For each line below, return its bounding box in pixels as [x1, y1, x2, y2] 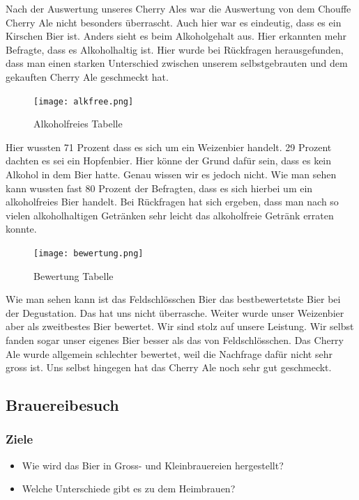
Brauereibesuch [6, 394, 119, 416]
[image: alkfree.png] [33, 96, 134, 107]
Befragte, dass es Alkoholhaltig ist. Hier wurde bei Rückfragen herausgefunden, [6, 42, 344, 56]
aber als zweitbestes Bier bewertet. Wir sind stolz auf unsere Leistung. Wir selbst [6, 319, 354, 334]
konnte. [6, 221, 37, 236]
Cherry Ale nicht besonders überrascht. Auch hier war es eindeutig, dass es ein [6, 15, 342, 29]
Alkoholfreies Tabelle [33, 116, 123, 131]
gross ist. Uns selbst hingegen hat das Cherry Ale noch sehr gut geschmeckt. [6, 360, 332, 375]
